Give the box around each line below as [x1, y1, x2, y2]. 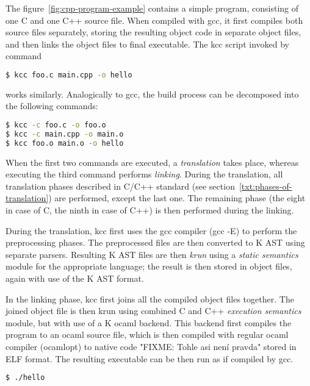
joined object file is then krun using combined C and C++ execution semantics [5, 304, 301, 317]
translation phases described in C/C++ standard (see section [5, 179, 235, 192]
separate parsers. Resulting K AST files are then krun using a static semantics [5, 248, 298, 260]
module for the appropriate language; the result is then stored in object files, [5, 260, 292, 273]
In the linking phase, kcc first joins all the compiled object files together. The [5, 292, 294, 305]
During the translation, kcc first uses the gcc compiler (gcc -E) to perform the [5, 224, 297, 237]
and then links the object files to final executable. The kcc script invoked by [5, 37, 289, 50]
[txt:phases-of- [239, 179, 292, 192]
